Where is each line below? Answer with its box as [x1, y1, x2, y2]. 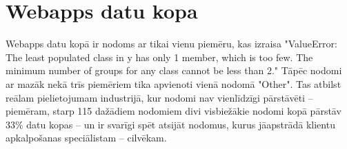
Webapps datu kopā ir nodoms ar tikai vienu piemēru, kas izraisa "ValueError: [6, 36, 337, 51]
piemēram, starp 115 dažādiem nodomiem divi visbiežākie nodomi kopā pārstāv [6, 104, 341, 118]
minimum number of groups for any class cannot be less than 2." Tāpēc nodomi [6, 63, 342, 78]
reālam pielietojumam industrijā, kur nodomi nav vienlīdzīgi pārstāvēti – [6, 90, 313, 104]
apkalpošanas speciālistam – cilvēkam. [6, 130, 167, 145]
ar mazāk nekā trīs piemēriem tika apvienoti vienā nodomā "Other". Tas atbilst [6, 76, 341, 91]
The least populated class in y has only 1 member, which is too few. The [6, 49, 313, 64]
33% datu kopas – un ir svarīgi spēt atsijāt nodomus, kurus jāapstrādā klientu [6, 117, 335, 131]
